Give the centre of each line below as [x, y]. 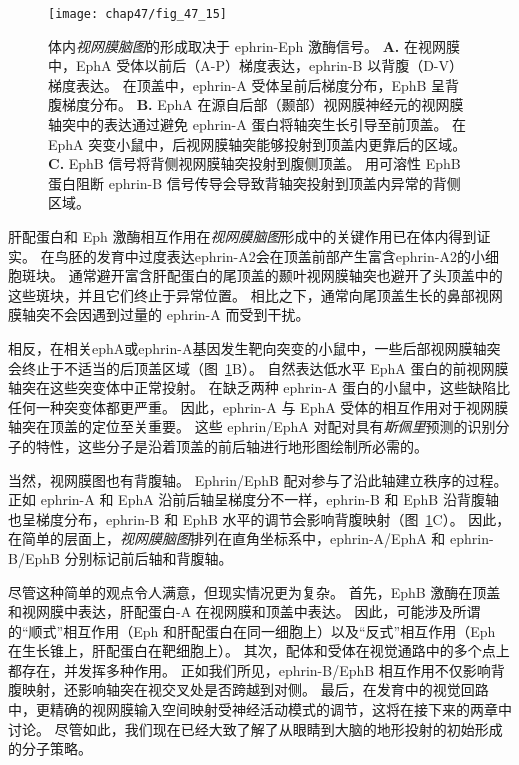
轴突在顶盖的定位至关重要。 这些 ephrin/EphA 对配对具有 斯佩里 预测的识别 [252, 426]
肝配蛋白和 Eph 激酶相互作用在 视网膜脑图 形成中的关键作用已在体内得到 [242, 236]
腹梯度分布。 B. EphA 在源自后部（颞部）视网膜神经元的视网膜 [256, 104]
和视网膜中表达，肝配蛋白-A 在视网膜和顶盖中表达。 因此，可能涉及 [230, 611]
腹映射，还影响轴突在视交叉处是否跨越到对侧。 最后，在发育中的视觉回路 [248, 689]
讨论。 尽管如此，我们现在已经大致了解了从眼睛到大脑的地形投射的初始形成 [255, 728]
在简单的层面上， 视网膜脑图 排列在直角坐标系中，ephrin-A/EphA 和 [227, 538]
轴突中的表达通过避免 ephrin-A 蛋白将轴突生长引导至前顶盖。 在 [257, 124]
